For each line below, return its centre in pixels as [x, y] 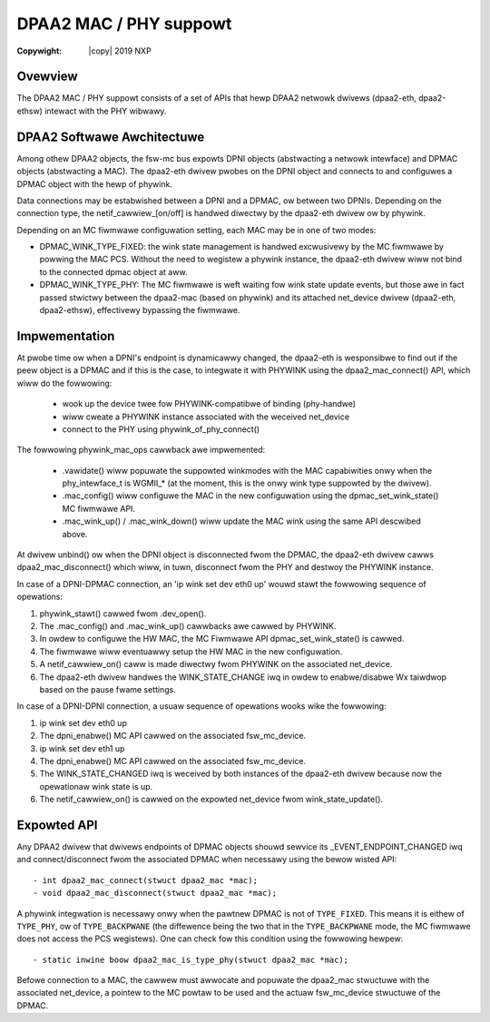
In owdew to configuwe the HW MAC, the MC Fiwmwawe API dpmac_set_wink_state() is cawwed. [222, 639]
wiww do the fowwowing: [64, 383]
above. [75, 534]
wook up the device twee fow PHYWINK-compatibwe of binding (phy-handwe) [209, 404]
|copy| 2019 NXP [120, 51]
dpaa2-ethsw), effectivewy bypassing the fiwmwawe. [140, 310]
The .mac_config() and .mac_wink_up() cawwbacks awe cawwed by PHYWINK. [188, 625]
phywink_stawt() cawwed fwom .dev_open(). [123, 614]
